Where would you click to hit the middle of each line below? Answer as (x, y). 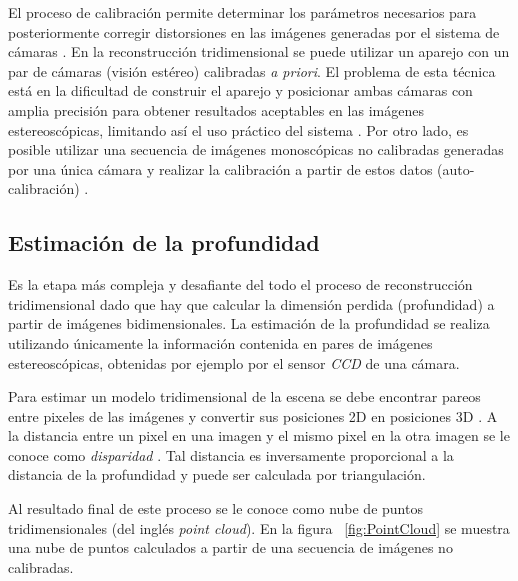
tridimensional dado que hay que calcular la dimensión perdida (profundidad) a (251, 303)
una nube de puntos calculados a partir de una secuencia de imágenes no (230, 547)
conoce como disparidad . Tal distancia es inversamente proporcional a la (231, 454)
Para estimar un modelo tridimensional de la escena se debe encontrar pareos (244, 396)
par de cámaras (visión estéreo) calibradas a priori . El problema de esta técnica (252, 70)
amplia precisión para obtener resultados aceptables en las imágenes (216, 109)
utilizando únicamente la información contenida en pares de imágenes (220, 342)
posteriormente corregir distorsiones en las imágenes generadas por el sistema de (254, 31)
